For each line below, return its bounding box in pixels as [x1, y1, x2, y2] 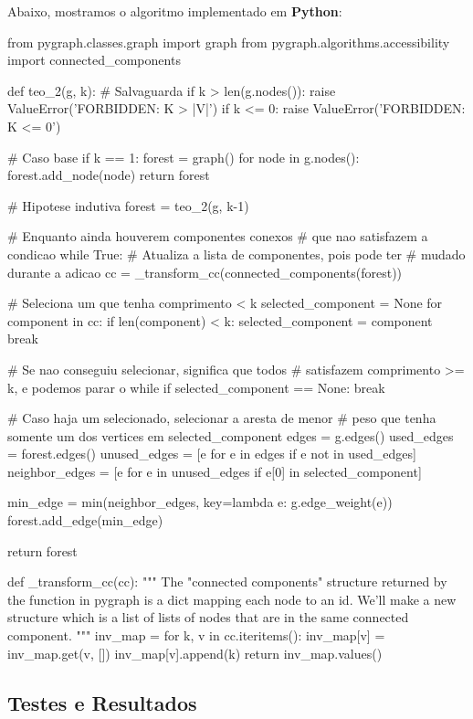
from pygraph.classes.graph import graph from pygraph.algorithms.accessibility [7, 32, 450, 51]
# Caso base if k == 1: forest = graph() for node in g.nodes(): [7, 147, 360, 166]
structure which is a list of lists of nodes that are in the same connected [7, 608, 409, 627]
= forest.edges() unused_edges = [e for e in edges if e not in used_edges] [7, 444, 416, 463]
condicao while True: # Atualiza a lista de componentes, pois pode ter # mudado [7, 244, 466, 263]
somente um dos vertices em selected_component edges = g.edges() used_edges [7, 426, 454, 445]
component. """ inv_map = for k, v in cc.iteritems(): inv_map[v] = [7, 626, 385, 645]
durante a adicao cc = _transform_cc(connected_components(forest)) [7, 262, 403, 281]
